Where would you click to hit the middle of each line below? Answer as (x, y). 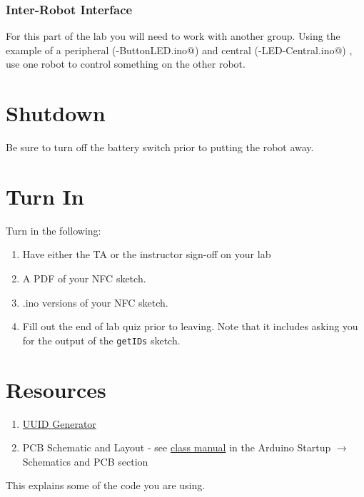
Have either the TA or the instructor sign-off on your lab (147, 254)
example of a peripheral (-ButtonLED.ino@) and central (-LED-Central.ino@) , (179, 50)
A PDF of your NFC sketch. (84, 278)
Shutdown (56, 113)
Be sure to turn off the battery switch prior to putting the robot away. (160, 147)
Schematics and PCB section (85, 461)
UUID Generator (59, 423)
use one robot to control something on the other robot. (126, 64)
